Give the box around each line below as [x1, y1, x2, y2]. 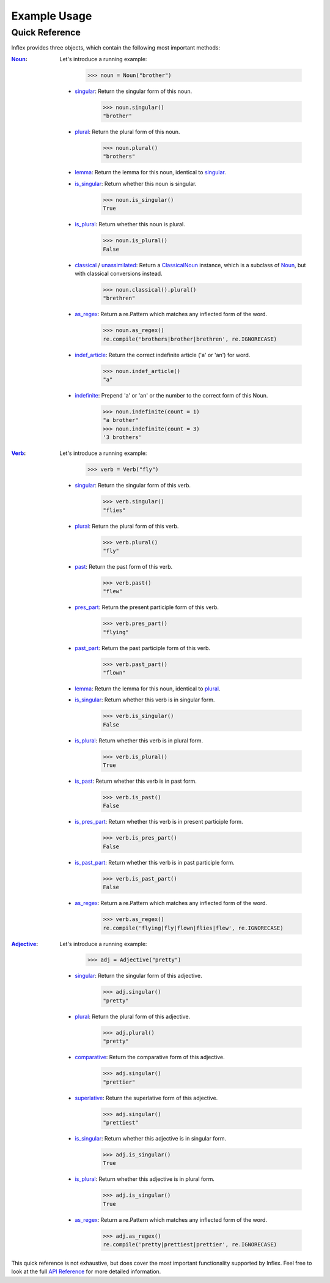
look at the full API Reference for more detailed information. [11, 1268, 161, 1275]
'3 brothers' [103, 434, 142, 441]
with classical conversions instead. [75, 270, 163, 277]
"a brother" [103, 416, 139, 424]
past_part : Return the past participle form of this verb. [75, 644, 211, 651]
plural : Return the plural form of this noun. [75, 128, 180, 136]
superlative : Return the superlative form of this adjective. [75, 1094, 218, 1101]
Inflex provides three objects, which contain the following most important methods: [11, 44, 221, 51]
